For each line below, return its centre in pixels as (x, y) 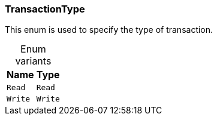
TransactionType (45, 9)
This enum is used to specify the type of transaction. (109, 30)
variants (33, 61)
